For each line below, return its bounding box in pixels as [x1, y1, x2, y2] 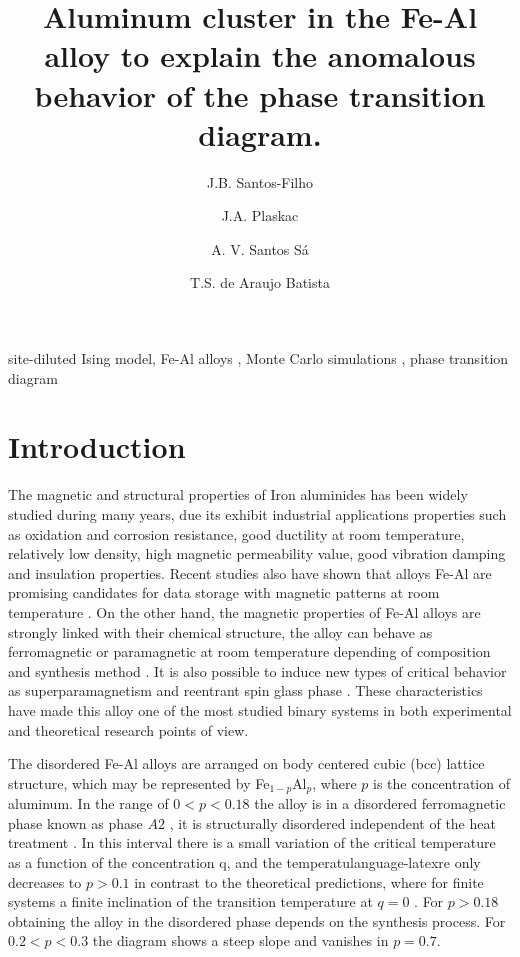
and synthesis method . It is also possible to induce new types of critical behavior [8, 660, 507, 681]
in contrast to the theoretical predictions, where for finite [134, 871, 484, 892]
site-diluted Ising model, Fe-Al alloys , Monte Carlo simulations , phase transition [8, 348, 509, 369]
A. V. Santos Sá [211, 238, 309, 259]
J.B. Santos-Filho [206, 171, 314, 192]
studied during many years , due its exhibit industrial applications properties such [8, 503, 507, 524]
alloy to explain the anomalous [44, 35, 476, 76]
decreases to [8, 871, 82, 892]
